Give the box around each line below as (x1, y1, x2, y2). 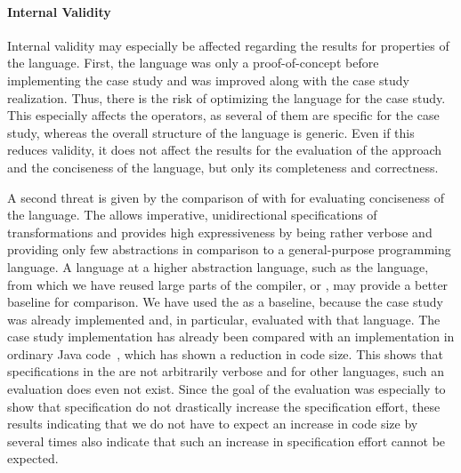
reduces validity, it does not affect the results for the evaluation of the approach (7, 140, 442, 159)
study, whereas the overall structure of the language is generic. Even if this (7, 123, 415, 141)
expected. (7, 449, 59, 468)
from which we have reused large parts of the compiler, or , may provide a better (7, 275, 449, 293)
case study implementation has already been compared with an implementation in (7, 327, 455, 346)
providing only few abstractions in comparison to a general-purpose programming (7, 240, 451, 259)
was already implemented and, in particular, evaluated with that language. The (7, 309, 441, 328)
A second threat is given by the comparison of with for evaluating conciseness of (7, 188, 444, 206)
